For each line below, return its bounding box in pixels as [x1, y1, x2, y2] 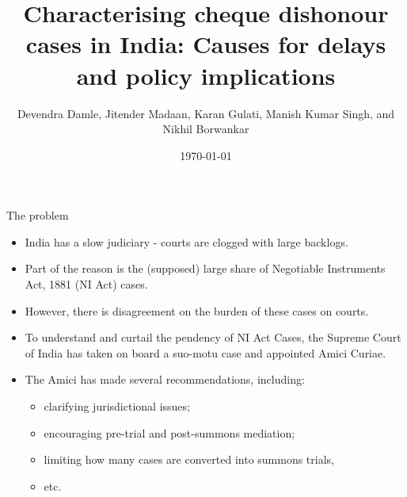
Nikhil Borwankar [162, 120, 249, 137]
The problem [6, 207, 69, 224]
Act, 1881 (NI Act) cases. [25, 276, 148, 292]
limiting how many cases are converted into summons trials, [44, 451, 335, 468]
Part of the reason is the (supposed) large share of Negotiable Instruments [25, 260, 386, 277]
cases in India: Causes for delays [25, 28, 386, 60]
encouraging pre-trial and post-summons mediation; [44, 424, 295, 441]
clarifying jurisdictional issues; [44, 398, 190, 415]
